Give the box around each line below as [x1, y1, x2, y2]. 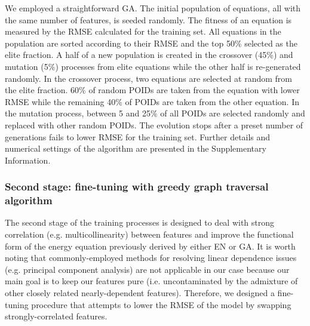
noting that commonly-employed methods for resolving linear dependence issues [5, 251, 297, 264]
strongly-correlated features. [5, 310, 108, 322]
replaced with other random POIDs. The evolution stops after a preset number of [5, 118, 303, 131]
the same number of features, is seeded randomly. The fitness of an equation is [5, 13, 292, 26]
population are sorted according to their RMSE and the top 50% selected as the [5, 36, 297, 49]
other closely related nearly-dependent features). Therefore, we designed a [5, 287, 275, 299]
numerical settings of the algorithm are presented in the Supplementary [5, 142, 266, 155]
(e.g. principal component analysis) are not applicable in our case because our [5, 263, 290, 275]
